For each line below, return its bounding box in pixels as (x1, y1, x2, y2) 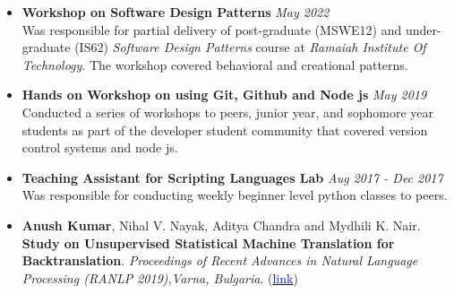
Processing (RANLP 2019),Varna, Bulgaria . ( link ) (21, 268, 298, 287)
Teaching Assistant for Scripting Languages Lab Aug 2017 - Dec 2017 (21, 168, 443, 186)
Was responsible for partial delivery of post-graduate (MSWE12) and (21, 20, 402, 39)
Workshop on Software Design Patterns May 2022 (21, 3, 330, 21)
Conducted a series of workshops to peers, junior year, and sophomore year (21, 102, 434, 121)
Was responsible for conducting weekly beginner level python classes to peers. (21, 186, 448, 204)
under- (405, 20, 441, 39)
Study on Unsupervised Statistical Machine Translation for (21, 233, 395, 252)
